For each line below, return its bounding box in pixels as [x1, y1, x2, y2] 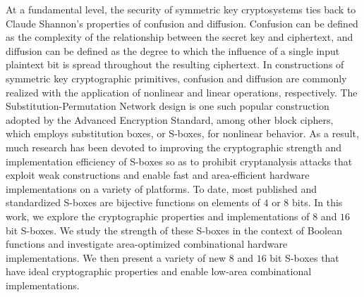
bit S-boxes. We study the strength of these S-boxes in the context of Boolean [6, 222, 342, 237]
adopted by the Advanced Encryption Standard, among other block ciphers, [6, 112, 334, 127]
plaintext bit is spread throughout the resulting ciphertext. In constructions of [6, 57, 344, 72]
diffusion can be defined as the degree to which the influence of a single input [6, 43, 340, 58]
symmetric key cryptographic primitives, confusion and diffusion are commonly [6, 70, 347, 85]
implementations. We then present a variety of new [6, 250, 226, 265]
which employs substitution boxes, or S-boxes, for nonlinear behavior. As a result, [6, 126, 359, 141]
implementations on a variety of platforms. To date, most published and [6, 181, 317, 196]
